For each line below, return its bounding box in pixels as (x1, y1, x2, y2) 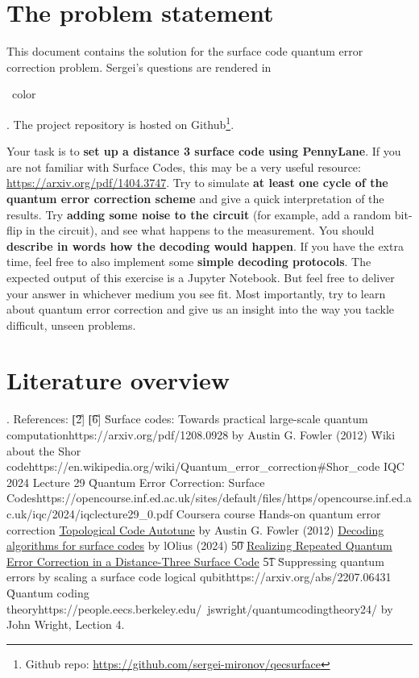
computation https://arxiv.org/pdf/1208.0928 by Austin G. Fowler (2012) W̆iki (6, 426, 396, 443)
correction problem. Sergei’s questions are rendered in (6, 58, 272, 75)
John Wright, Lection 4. (6, 616, 125, 633)
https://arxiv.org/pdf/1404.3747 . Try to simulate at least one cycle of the (6, 174, 388, 191)
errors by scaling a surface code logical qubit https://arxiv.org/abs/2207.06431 (6, 568, 392, 585)
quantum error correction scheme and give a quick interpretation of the (6, 189, 384, 206)
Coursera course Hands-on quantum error (176, 505, 381, 522)
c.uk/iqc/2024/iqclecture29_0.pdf (6, 505, 173, 522)
